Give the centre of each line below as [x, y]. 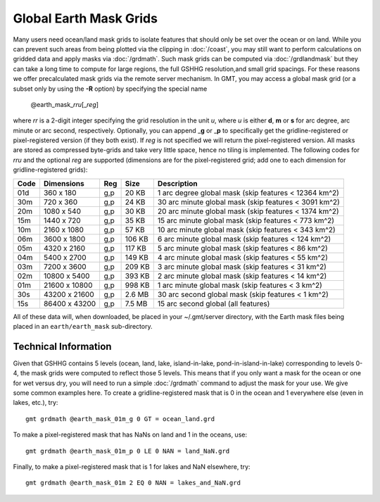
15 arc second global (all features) [214, 303]
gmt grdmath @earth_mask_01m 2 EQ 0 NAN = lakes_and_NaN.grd [133, 483]
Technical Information [62, 346]
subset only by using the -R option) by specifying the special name [110, 89]
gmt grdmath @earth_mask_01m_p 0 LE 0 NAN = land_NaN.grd [128, 451]
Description [178, 183]
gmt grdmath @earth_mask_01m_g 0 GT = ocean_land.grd [120, 419]
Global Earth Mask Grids [85, 18]
